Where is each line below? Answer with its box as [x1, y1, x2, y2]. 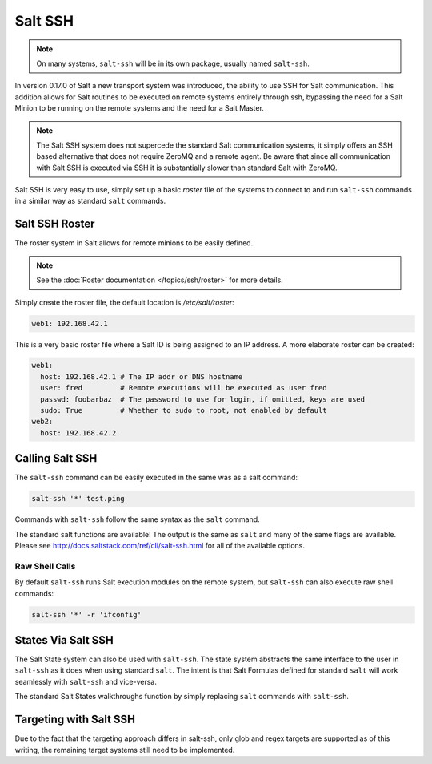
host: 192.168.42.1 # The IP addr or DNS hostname [40, 372, 243, 381]
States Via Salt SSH [14, 633, 114, 647]
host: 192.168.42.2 [40, 428, 117, 437]
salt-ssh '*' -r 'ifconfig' [31, 610, 142, 619]
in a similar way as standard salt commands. [14, 196, 166, 206]
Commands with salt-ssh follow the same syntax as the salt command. [14, 515, 260, 524]
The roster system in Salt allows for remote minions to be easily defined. [14, 238, 254, 248]
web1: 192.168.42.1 [31, 319, 108, 328]
